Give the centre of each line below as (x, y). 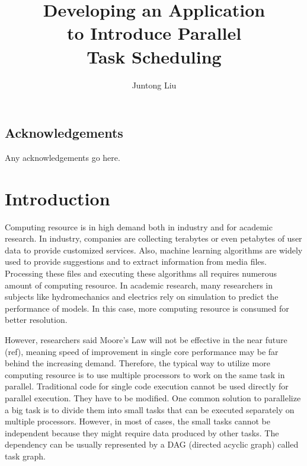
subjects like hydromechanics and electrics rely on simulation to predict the (142, 297)
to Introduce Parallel (154, 33)
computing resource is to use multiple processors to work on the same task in (145, 374)
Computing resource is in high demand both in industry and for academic (139, 226)
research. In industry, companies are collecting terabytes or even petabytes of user (153, 238)
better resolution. (36, 320)
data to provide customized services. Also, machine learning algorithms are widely (154, 250)
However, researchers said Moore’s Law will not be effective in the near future (146, 339)
